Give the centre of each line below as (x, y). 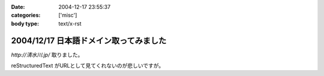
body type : (25, 23)
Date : (18, 7)
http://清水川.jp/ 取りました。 (47, 55)
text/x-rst (70, 23)
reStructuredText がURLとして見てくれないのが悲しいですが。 (88, 66)
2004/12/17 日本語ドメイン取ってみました (89, 41)
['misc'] (68, 15)
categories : (26, 15)
